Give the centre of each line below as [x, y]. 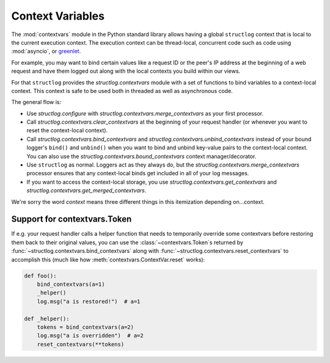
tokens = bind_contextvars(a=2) [86, 327]
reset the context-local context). [67, 130]
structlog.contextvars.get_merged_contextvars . [86, 190]
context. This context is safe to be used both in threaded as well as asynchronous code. [122, 91]
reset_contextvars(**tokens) [81, 344]
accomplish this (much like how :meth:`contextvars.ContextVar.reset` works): [108, 260]
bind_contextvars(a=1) [71, 284]
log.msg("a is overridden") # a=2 [90, 336]
